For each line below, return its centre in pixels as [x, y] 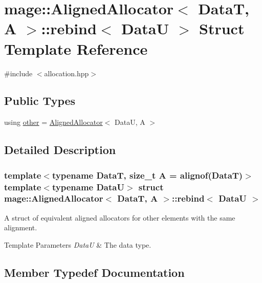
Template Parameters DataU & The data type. [78, 244]
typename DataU [88, 187]
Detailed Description [60, 150]
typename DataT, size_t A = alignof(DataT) [147, 175]
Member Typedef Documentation [94, 272]
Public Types [40, 101]
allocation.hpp [67, 73]
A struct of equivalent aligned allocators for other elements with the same [120, 217]
